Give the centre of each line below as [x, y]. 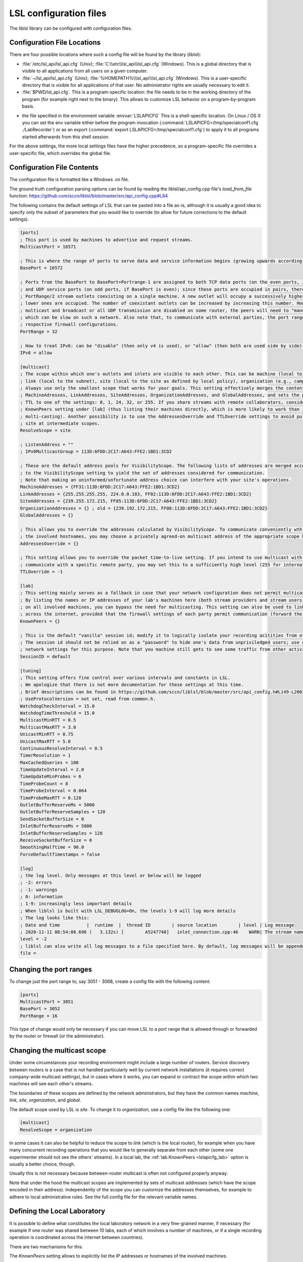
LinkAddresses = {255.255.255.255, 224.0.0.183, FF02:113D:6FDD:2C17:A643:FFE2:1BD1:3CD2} [136, 494]
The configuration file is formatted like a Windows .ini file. [69, 180]
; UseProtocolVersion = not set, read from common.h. [88, 699]
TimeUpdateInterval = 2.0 [52, 770]
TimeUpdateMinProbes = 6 [51, 777]
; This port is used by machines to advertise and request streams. [107, 240]
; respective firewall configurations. [69, 325]
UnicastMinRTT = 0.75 [47, 734]
